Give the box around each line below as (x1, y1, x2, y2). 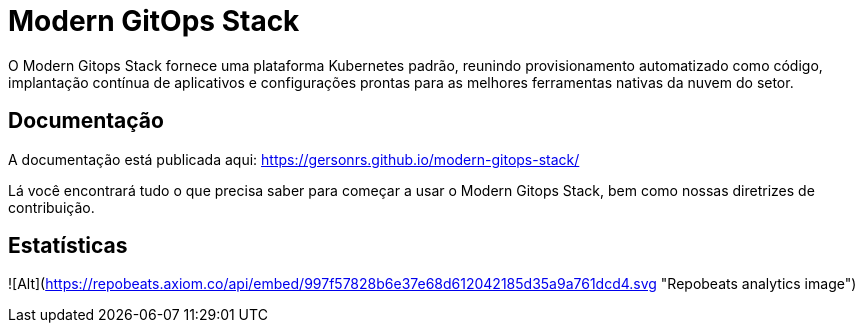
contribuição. (8, 198, 95, 216)
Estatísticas (8, 233, 128, 259)
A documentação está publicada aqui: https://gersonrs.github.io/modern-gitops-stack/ (8, 150, 580, 168)
